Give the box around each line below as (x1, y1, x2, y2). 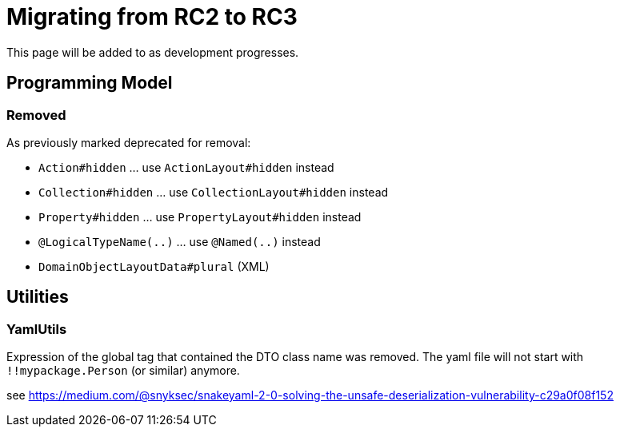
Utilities (6, 287, 69, 308)
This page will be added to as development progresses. (6, 45, 299, 59)
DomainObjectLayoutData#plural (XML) (38, 259, 270, 273)
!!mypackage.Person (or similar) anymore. (6, 363, 240, 378)
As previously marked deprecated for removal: (6, 135, 251, 149)
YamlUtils (6, 320, 67, 337)
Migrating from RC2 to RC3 (6, 3, 298, 30)
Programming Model (6, 73, 173, 93)
